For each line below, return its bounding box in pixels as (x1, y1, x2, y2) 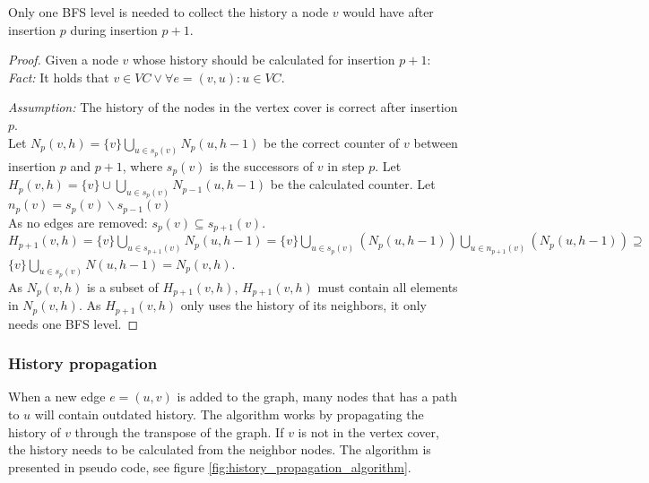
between (413, 133, 458, 151)
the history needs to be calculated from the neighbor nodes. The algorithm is (8, 440, 431, 459)
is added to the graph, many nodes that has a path (177, 387, 458, 406)
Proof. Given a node (8, 50, 118, 69)
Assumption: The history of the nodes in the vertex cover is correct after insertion (8, 98, 458, 116)
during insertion (70, 20, 158, 39)
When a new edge (8, 387, 106, 406)
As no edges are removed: (8, 212, 148, 231)
